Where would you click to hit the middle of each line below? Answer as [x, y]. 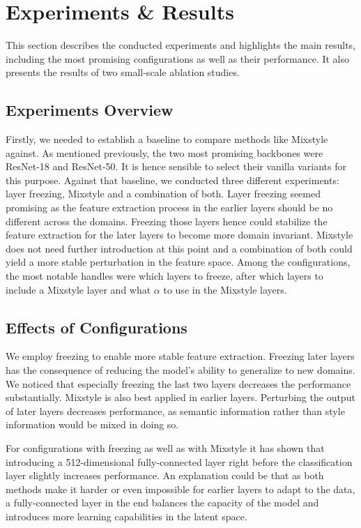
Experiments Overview [90, 110]
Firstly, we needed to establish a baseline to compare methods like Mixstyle [167, 139]
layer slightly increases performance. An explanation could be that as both [165, 475]
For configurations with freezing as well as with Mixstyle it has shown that [165, 448]
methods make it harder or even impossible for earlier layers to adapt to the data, [180, 489]
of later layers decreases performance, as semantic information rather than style [175, 410]
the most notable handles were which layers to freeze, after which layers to [164, 276]
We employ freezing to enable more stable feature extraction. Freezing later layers [180, 356]
